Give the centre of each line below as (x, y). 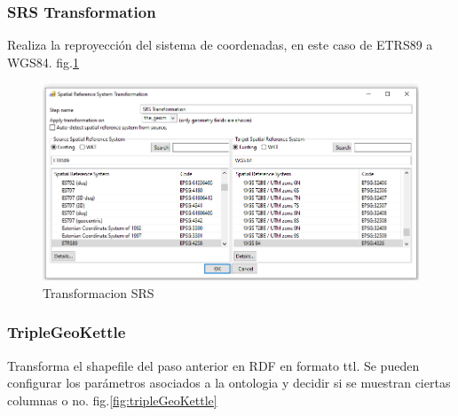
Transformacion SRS (99, 292)
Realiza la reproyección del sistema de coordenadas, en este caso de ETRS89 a (220, 45)
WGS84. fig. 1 (43, 62)
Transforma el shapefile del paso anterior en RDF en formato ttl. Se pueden (213, 365)
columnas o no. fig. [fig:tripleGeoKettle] (112, 400)
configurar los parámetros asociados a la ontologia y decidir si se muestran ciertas (229, 383)
